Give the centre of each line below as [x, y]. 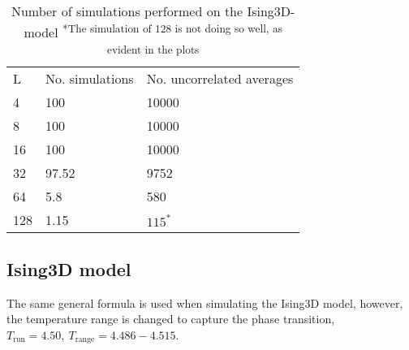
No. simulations [90, 79]
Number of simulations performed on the [127, 11]
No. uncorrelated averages [220, 79]
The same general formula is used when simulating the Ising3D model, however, [205, 302]
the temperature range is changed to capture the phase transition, [171, 319]
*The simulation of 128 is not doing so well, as [172, 28]
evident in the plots [153, 50]
